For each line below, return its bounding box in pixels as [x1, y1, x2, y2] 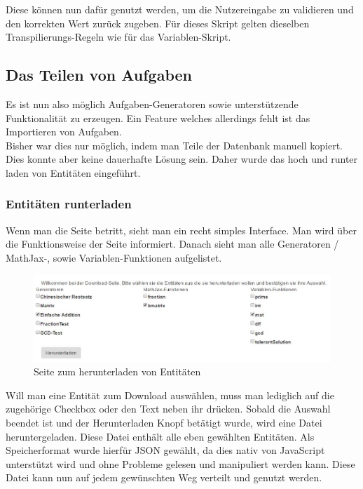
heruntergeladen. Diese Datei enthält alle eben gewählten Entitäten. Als [6, 429, 315, 443]
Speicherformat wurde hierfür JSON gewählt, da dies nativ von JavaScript [6, 443, 325, 457]
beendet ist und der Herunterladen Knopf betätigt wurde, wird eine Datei [6, 415, 322, 430]
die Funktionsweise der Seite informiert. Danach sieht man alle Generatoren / [6, 236, 339, 251]
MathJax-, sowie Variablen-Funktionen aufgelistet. [6, 250, 222, 264]
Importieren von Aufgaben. [6, 124, 122, 139]
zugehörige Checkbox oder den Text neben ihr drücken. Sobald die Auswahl [6, 401, 331, 416]
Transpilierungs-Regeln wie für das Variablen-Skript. [6, 29, 231, 44]
